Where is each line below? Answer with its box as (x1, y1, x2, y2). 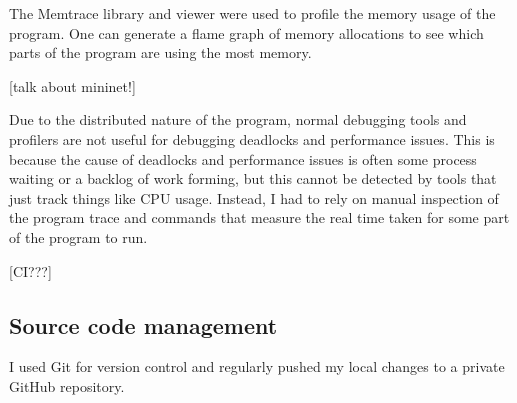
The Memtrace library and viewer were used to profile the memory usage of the (9, 3, 496, 23)
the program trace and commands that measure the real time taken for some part (9, 207, 510, 228)
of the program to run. (9, 226, 148, 247)
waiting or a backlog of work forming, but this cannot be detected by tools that (9, 168, 497, 189)
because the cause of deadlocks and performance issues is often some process (9, 148, 477, 169)
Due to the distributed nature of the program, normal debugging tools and (9, 109, 467, 130)
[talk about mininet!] (9, 75, 136, 96)
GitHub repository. (9, 375, 125, 396)
